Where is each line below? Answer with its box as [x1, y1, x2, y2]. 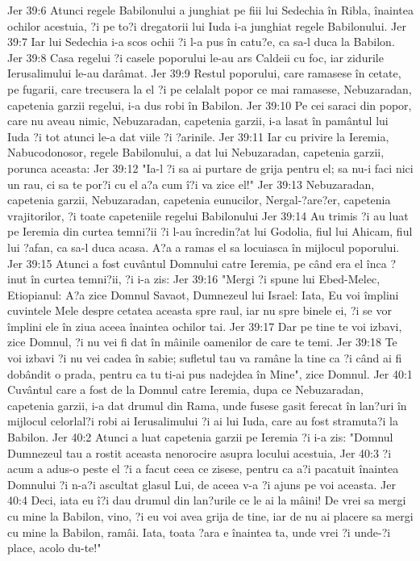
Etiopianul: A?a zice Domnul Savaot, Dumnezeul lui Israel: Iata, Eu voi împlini [7, 286, 399, 303]
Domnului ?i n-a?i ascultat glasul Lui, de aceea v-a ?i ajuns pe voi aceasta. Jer [7, 475, 396, 492]
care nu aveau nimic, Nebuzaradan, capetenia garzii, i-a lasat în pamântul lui [7, 112, 389, 129]
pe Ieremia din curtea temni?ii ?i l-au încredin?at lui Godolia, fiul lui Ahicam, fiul [7, 223, 413, 240]
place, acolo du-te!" [7, 539, 102, 556]
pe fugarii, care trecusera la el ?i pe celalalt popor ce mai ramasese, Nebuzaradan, [7, 80, 412, 97]
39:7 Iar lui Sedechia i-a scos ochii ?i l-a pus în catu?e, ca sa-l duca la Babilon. [7, 33, 395, 50]
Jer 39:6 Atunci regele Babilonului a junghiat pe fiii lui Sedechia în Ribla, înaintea [7, 2, 414, 18]
